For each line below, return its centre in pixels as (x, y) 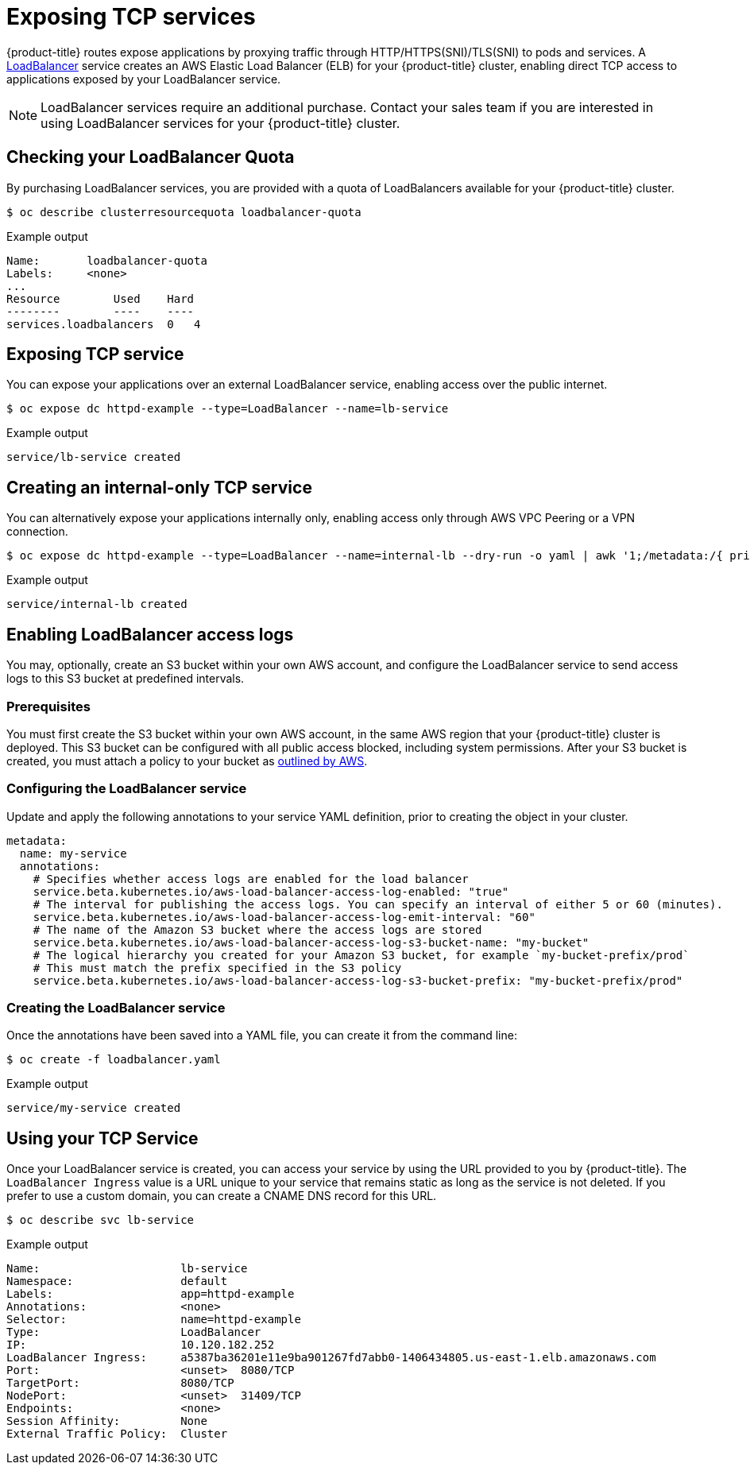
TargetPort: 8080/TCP (120, 1383)
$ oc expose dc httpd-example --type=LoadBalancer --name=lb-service (228, 409)
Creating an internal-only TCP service (159, 487)
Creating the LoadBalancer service (116, 1008)
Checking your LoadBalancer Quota (151, 157)
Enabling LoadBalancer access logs (150, 634)
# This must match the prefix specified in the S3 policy (217, 968)
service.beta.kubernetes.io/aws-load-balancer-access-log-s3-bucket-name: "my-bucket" (311, 942)
